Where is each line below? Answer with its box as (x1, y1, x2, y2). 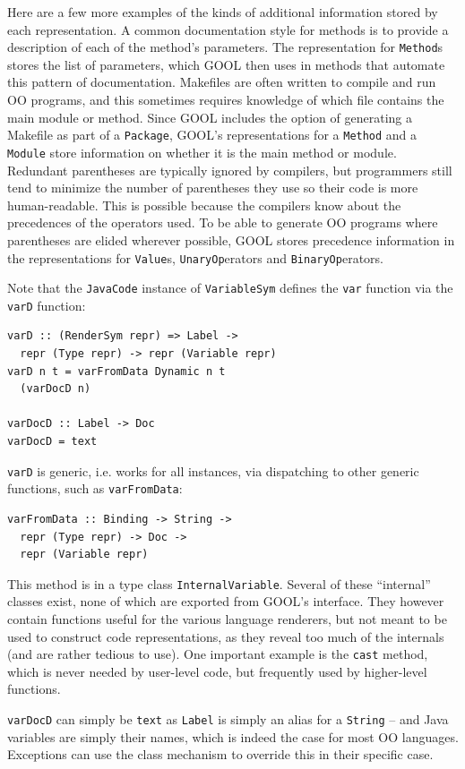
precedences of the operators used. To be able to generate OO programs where (7, 213, 438, 232)
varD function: (7, 295, 86, 314)
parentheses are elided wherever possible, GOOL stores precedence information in (7, 230, 455, 249)
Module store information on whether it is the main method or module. (7, 142, 397, 161)
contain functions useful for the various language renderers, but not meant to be (7, 609, 447, 628)
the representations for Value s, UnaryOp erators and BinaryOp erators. (7, 248, 383, 267)
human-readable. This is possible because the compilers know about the (7, 195, 401, 214)
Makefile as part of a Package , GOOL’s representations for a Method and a (7, 125, 418, 144)
